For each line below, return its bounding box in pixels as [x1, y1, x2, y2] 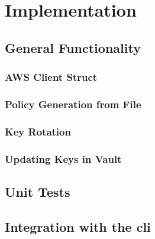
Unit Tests [5, 182, 70, 200]
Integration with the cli [5, 217, 151, 235]
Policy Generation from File [5, 96, 141, 111]
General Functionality [5, 38, 141, 56]
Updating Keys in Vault [5, 151, 122, 166]
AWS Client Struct [5, 70, 98, 84]
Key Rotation [5, 124, 71, 139]
